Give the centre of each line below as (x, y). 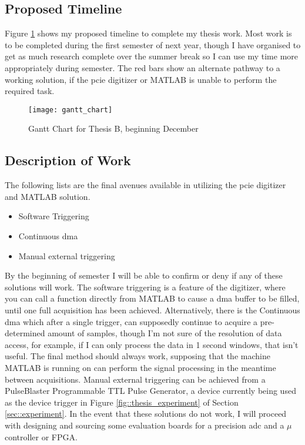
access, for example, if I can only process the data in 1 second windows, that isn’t (152, 344)
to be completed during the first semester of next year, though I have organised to (153, 44)
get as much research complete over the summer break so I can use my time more (152, 56)
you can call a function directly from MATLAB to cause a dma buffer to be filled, (152, 298)
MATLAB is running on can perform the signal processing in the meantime (140, 367)
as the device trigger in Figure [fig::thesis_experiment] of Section (122, 402)
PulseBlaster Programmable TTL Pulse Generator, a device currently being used (150, 391)
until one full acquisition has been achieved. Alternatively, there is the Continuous (152, 310)
